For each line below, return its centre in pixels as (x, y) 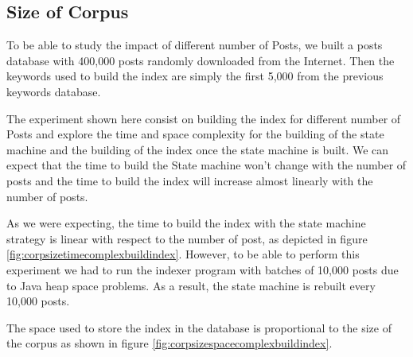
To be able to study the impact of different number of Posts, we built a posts (195, 45)
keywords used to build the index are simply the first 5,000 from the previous (195, 76)
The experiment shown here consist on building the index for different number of (204, 118)
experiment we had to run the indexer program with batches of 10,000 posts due (203, 269)
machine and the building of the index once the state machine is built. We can (198, 149)
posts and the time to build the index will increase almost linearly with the (190, 180)
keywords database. (54, 91)
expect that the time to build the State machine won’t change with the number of (206, 165)
